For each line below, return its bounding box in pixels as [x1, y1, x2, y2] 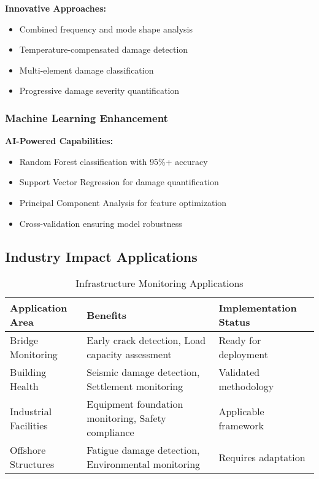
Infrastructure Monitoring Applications [75, 276, 244, 291]
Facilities [10, 418, 48, 432]
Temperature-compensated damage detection [19, 43, 188, 56]
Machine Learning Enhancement [5, 110, 168, 125]
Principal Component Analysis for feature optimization [19, 196, 227, 209]
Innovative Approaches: [5, 2, 106, 14]
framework [218, 418, 264, 432]
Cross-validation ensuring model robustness [19, 217, 182, 229]
